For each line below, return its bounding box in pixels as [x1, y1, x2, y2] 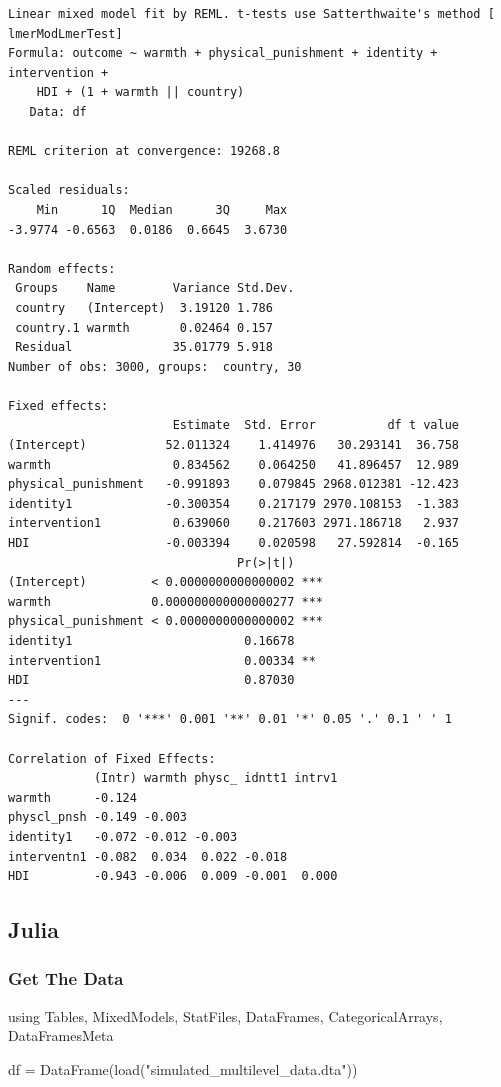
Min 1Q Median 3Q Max [36, 202, 288, 217]
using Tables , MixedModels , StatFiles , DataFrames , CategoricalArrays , [8, 1005, 443, 1026]
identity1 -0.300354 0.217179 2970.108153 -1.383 [8, 496, 460, 511]
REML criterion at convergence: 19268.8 [8, 144, 281, 159]
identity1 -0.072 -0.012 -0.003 [8, 829, 238, 844]
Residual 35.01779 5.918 [15, 340, 273, 355]
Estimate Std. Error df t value [172, 418, 460, 433]
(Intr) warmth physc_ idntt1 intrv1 [93, 771, 338, 786]
